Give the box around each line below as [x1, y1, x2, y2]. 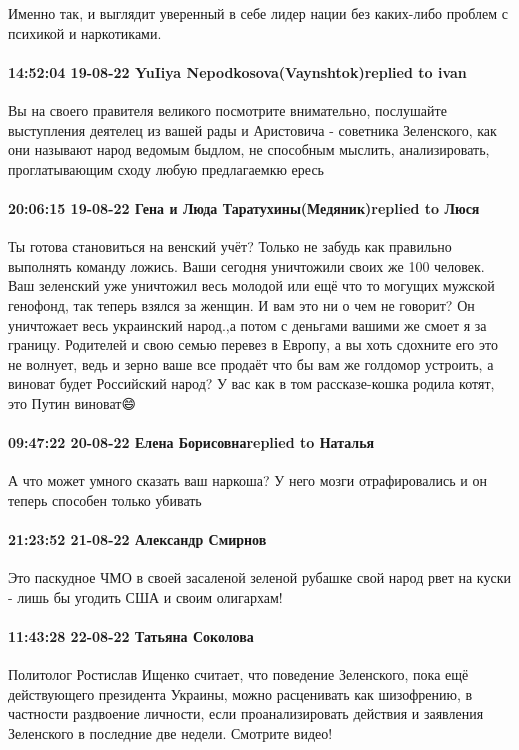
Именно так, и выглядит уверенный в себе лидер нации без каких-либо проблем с [8, 3, 508, 23]
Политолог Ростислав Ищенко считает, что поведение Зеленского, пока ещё [8, 664, 469, 685]
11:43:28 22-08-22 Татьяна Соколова [8, 626, 254, 647]
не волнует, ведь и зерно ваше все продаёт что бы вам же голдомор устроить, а [8, 353, 494, 374]
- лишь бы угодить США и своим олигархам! [8, 586, 283, 607]
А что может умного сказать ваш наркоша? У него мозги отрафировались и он [8, 470, 487, 491]
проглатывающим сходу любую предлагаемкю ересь [8, 158, 324, 179]
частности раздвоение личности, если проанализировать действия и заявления [8, 703, 484, 724]
